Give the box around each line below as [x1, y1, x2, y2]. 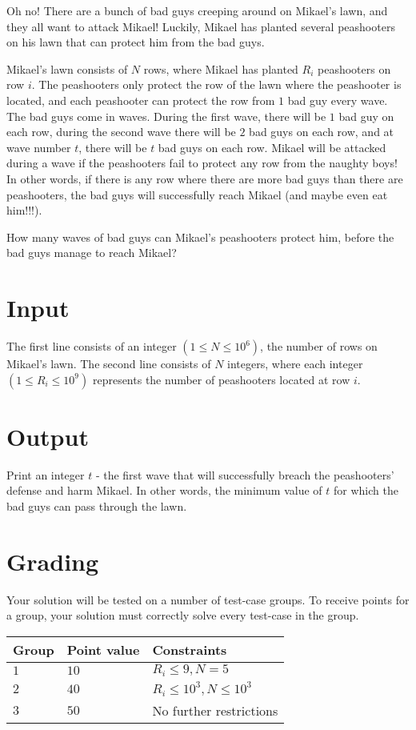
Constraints [152, 640, 227, 659]
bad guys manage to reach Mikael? [6, 244, 177, 261]
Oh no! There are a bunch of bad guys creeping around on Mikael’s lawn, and [6, 2, 388, 18]
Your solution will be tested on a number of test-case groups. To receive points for [6, 591, 410, 608]
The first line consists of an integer [6, 338, 177, 355]
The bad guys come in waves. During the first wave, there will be [6, 107, 326, 124]
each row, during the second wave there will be [6, 123, 236, 140]
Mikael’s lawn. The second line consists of [6, 355, 211, 372]
